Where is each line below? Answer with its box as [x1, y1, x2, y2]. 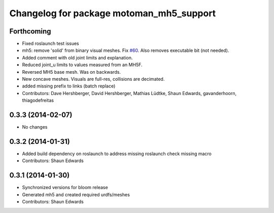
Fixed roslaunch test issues [22, 41, 80, 47]
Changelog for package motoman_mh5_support [9, 8, 216, 19]
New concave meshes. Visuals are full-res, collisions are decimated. [22, 76, 165, 82]
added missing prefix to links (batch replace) [22, 83, 116, 89]
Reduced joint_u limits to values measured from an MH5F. [22, 62, 143, 68]
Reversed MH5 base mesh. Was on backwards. [22, 69, 121, 75]
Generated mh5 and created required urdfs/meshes [22, 191, 130, 198]
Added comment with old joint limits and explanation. [22, 54, 133, 60]
